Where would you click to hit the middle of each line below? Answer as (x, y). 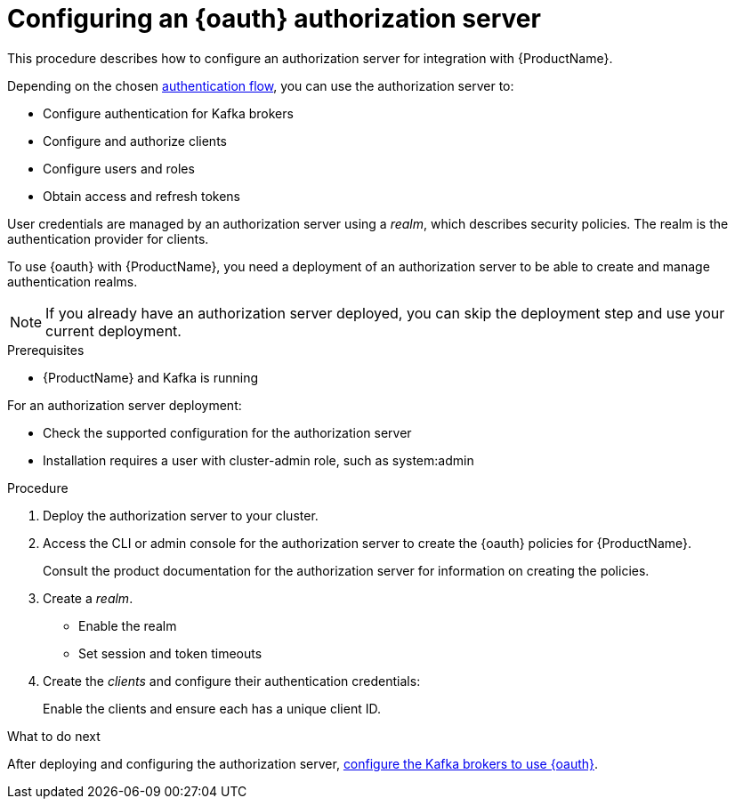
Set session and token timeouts (170, 653)
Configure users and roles (119, 168)
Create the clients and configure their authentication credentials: (232, 681)
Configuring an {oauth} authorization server (274, 19)
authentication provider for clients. (108, 238)
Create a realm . (88, 598)
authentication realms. (73, 281)
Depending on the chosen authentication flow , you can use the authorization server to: (261, 85)
